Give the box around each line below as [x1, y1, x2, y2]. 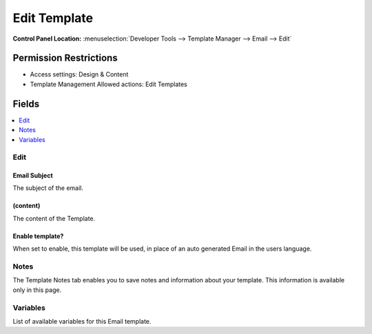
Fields [12, 98, 40, 109]
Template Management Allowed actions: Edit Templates [30, 80, 187, 88]
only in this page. [12, 286, 62, 294]
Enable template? [12, 231, 64, 240]
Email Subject [12, 171, 53, 180]
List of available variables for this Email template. [12, 317, 152, 325]
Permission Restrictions [12, 52, 118, 64]
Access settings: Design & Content [30, 70, 129, 79]
